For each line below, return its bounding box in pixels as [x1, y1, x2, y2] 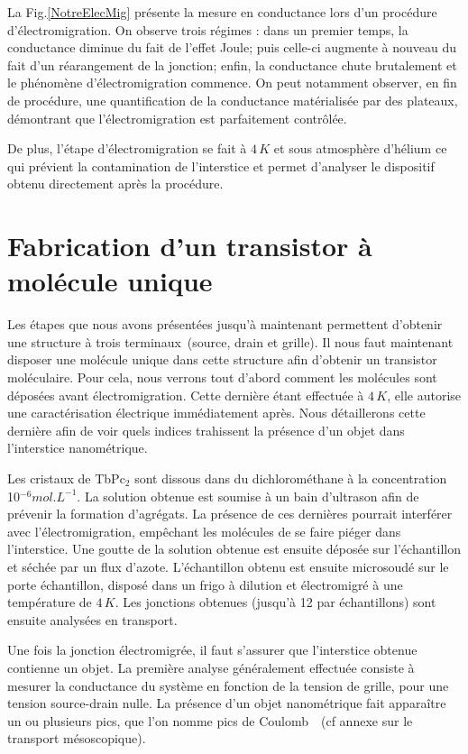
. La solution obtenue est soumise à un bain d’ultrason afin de [77, 486, 419, 505]
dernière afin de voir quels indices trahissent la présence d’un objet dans [7, 420, 405, 439]
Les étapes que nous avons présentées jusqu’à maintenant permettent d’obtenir [7, 315, 443, 334]
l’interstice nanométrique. [7, 438, 148, 457]
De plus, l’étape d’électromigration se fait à [7, 139, 247, 158]
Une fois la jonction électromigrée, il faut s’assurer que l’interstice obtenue [7, 640, 418, 659]
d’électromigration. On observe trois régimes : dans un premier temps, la [7, 20, 408, 39]
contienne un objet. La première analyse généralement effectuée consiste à [7, 657, 415, 676]
